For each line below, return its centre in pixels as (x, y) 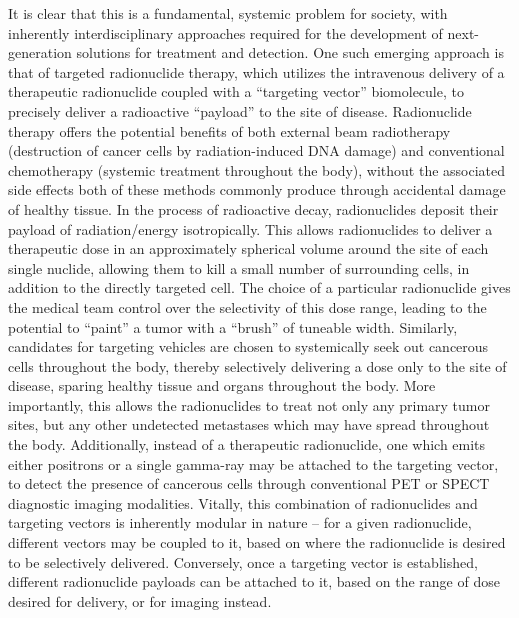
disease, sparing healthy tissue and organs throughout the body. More (222, 385)
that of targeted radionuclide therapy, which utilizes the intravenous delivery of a (256, 71)
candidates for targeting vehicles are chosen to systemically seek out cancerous (248, 346)
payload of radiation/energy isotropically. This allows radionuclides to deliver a (250, 228)
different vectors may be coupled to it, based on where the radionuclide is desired (257, 542)
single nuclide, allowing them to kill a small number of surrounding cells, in (239, 267)
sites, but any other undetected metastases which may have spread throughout (249, 424)
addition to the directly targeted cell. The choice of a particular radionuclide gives (259, 287)
